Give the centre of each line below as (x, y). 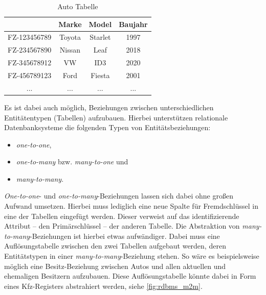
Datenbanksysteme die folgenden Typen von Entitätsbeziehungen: (107, 127)
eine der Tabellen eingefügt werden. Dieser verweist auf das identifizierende (122, 216)
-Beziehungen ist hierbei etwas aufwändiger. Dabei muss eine (125, 236)
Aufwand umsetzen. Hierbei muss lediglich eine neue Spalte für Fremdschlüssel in (131, 206)
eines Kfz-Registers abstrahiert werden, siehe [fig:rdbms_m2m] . (103, 286)
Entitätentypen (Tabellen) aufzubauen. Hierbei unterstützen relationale (116, 117)
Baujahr (133, 24)
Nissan (70, 50)
